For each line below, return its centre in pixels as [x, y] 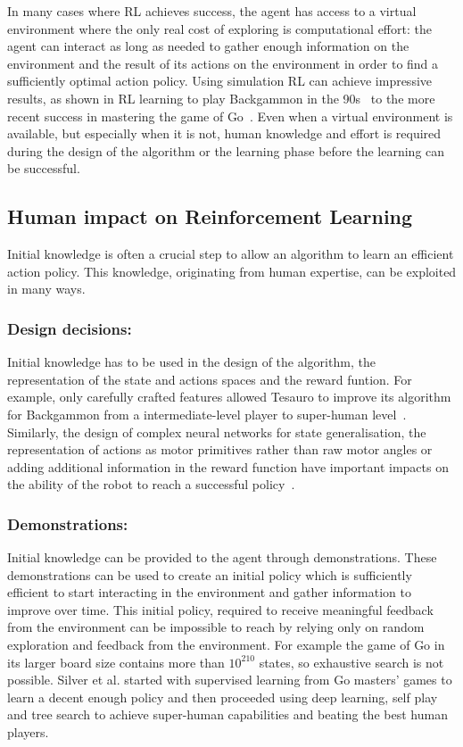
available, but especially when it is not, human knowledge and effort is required [224, 133]
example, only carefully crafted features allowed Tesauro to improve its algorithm [229, 397]
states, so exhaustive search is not [351, 662]
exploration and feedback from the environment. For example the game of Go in [226, 645]
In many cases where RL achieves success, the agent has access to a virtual [212, 11]
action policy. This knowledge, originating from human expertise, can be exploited [232, 271]
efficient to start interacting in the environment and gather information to [209, 592]
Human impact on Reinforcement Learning [210, 216]
